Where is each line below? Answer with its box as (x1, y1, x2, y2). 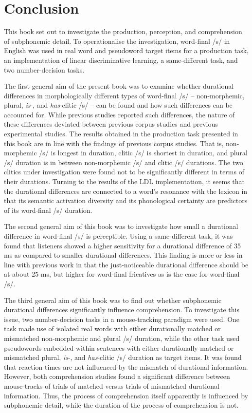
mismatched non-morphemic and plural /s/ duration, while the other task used (4, 333, 240, 343)
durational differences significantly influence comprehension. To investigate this (4, 304, 239, 315)
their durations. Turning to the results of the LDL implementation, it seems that (4, 176, 245, 187)
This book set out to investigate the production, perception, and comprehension (4, 26, 242, 37)
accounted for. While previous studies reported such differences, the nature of (4, 109, 235, 119)
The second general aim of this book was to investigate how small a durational (4, 221, 238, 231)
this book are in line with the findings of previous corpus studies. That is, (4, 138, 224, 148)
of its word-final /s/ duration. (4, 205, 92, 215)
